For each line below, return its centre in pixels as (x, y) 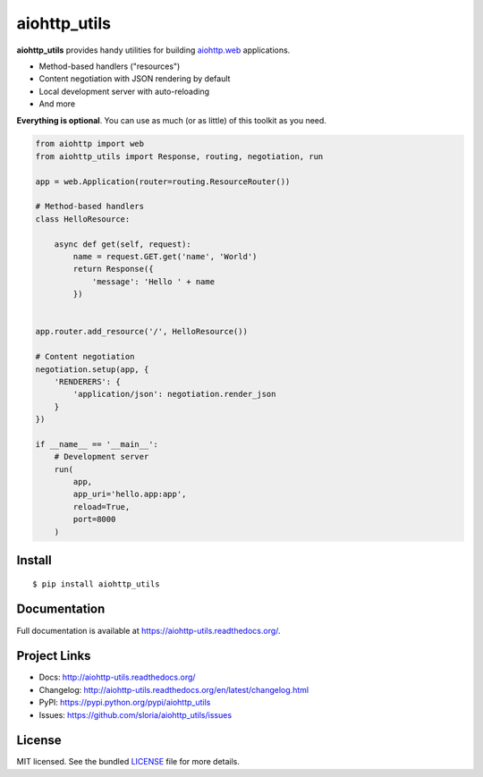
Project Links (54, 656)
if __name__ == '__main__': (97, 444)
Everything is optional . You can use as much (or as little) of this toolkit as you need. (171, 120)
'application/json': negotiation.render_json (174, 394)
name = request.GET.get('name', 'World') (165, 256)
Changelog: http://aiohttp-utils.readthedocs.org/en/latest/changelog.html (174, 689)
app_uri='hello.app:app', (130, 494)
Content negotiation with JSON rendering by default (135, 79)
